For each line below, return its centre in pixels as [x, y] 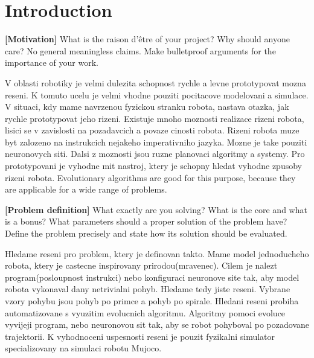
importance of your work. [52, 62]
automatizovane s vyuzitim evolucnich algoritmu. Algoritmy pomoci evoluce [145, 312]
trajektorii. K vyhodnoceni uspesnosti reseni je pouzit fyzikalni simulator [140, 336]
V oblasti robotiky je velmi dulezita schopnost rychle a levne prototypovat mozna [155, 82]
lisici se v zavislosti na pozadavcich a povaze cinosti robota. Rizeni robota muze [152, 130]
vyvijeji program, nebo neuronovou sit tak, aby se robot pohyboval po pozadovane [157, 324]
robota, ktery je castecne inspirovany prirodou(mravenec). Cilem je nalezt [141, 265]
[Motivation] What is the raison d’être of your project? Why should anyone [147, 39]
